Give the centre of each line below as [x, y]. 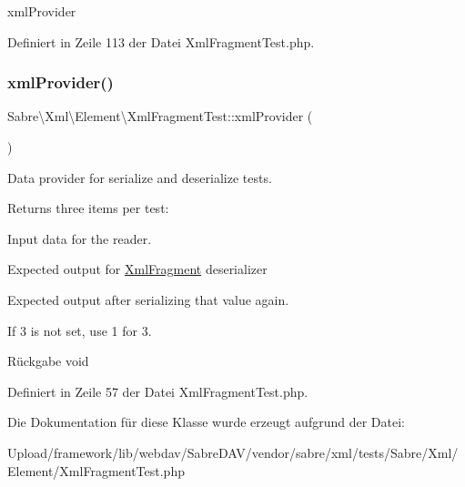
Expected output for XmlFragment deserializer [137, 269]
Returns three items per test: [88, 208]
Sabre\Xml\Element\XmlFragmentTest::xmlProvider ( [160, 116]
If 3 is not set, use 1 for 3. [80, 330]
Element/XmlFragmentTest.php [96, 470]
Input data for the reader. [80, 238]
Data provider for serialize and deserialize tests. [140, 177]
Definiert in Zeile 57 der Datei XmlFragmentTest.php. [158, 391]
